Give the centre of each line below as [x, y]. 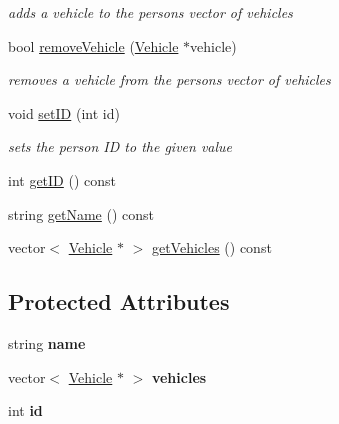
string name [47, 342]
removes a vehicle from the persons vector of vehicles [169, 79]
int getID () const [62, 179]
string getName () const [81, 213]
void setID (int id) [64, 112]
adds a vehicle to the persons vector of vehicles [150, 12]
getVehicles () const [211, 247]
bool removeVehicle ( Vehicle [93, 45]
